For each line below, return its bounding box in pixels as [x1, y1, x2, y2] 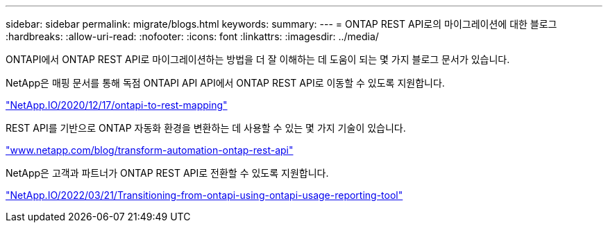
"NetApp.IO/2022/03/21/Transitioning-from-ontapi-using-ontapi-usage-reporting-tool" [6, 189, 403, 201]
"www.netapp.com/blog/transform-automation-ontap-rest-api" [6, 144, 294, 156]
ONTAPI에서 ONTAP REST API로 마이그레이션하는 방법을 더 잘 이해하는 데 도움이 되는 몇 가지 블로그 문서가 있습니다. [6, 53, 510, 65]
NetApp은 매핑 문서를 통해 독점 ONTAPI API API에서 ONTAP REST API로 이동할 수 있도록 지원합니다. [6, 77, 445, 89]
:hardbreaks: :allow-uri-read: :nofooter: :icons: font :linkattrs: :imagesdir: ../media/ [6, 30, 379, 42]
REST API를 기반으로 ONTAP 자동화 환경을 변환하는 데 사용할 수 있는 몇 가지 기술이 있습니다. [6, 122, 406, 134]
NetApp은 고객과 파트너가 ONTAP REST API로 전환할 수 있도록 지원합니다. [6, 167, 329, 179]
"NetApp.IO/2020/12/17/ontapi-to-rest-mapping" [6, 99, 228, 111]
